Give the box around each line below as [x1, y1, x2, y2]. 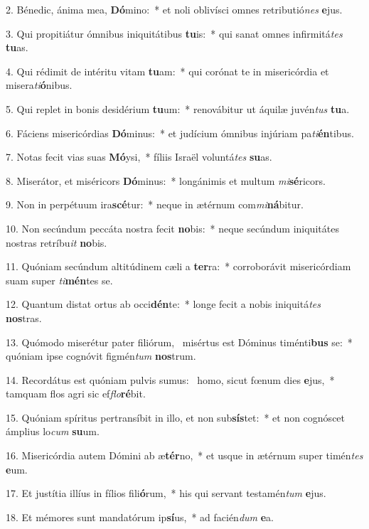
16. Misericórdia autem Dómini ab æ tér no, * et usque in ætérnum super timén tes [6, 448, 363, 463]
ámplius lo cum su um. [6, 424, 100, 439]
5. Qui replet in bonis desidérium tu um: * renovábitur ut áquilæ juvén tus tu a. [6, 101, 350, 116]
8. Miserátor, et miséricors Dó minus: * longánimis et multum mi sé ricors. [6, 173, 326, 188]
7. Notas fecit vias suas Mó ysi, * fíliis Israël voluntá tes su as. [6, 149, 272, 164]
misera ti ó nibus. [6, 78, 73, 92]
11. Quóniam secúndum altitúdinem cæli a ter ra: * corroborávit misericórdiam [6, 259, 351, 274]
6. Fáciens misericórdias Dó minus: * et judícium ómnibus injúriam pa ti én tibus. [6, 125, 354, 140]
